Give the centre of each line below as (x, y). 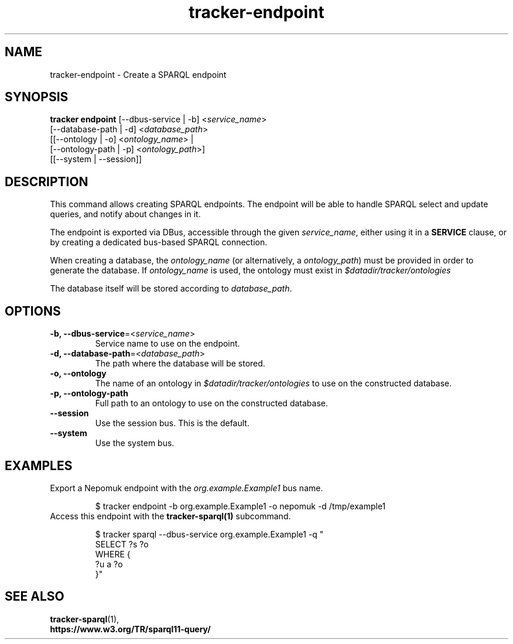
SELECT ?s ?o (122, 544)
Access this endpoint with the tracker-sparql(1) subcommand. (170, 516)
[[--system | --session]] (96, 159)
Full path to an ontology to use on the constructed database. (211, 403)
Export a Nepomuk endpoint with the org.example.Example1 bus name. (187, 488)
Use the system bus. (135, 443)
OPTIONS (33, 311)
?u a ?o (109, 564)
